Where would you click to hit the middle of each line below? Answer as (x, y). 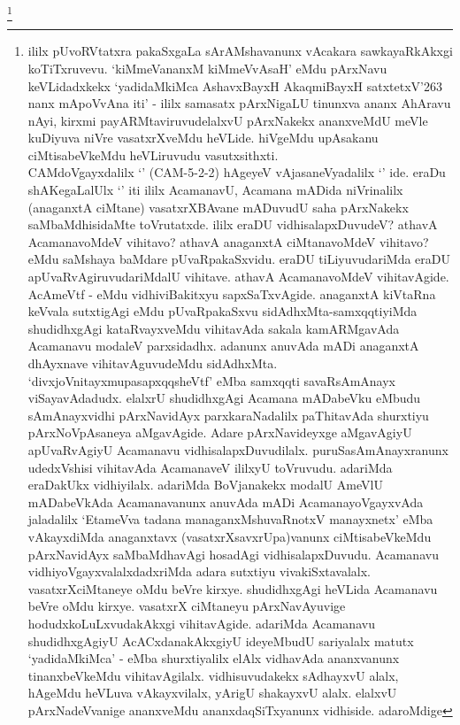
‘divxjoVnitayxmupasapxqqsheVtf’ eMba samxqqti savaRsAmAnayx (211, 380)
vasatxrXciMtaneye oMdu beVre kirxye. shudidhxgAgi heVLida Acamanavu (233, 588)
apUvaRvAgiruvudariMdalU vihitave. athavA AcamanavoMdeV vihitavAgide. (238, 277)
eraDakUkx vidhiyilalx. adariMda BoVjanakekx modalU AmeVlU (205, 485)
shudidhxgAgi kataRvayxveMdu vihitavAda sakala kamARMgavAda (214, 328)
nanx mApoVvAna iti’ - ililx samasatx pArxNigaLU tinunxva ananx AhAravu (239, 103)
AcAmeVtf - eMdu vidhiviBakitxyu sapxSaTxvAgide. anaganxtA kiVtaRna (232, 293)
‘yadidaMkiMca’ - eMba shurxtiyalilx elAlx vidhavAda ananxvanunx (214, 658)
